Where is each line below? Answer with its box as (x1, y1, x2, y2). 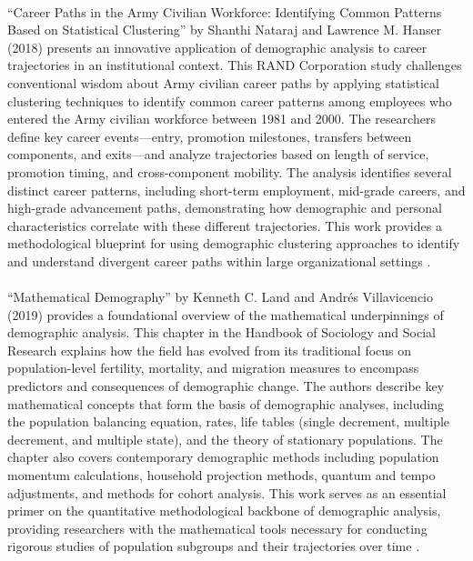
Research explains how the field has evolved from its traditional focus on (7, 340, 412, 359)
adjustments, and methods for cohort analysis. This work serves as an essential (7, 483, 447, 502)
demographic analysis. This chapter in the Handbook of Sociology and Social (7, 323, 436, 342)
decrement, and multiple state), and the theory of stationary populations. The (7, 429, 443, 448)
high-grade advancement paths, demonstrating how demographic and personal (7, 198, 442, 217)
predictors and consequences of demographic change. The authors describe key (7, 376, 445, 396)
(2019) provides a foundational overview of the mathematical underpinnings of (7, 305, 444, 324)
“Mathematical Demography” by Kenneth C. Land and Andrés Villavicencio (7, 287, 434, 306)
